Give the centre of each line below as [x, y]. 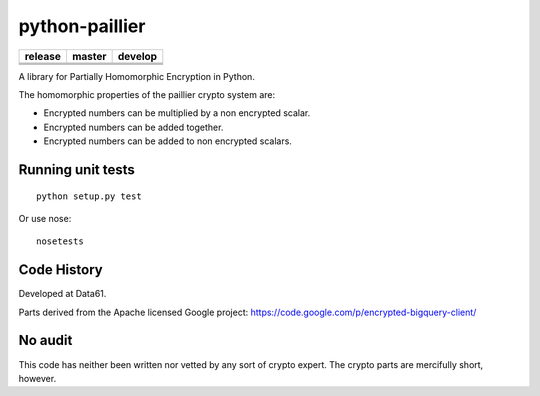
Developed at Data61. [62, 294]
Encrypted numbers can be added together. [133, 127]
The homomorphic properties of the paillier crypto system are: [146, 94]
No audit [45, 340]
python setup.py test [89, 196]
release [43, 56]
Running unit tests [76, 169]
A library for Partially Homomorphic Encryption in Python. [136, 76]
